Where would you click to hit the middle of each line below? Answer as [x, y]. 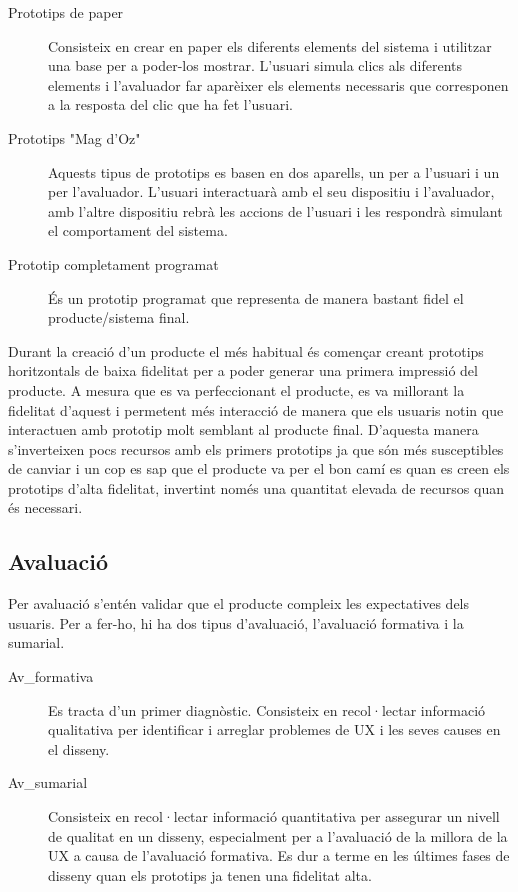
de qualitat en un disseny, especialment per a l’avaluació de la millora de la [278, 835]
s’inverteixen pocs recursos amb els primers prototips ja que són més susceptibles [256, 448]
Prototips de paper [66, 12]
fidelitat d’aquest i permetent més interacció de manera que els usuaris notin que [256, 409]
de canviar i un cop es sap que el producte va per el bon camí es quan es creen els [259, 468]
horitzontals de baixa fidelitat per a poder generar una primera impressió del [243, 370]
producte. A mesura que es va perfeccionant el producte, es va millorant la [236, 389]
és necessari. [45, 507]
